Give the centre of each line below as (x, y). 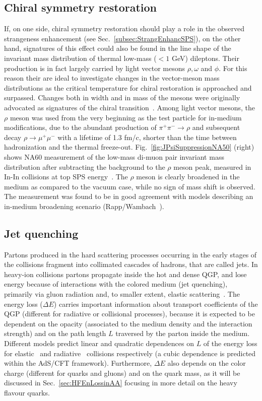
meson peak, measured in (212, 166)
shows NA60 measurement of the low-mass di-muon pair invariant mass (114, 156)
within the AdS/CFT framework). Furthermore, (78, 363)
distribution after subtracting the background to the (85, 166)
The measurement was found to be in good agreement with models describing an (129, 196)
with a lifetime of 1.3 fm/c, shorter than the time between (147, 137)
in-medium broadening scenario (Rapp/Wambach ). (84, 206)
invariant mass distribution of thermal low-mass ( (80, 58)
